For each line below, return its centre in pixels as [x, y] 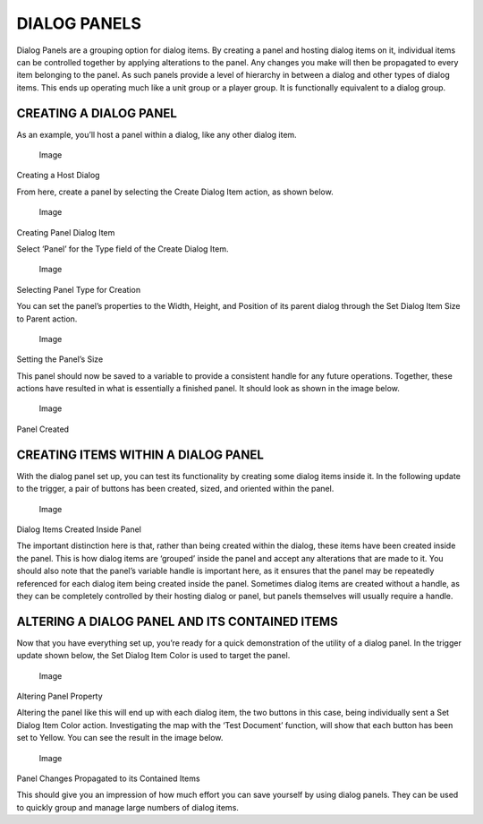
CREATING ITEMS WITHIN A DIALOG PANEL [140, 455]
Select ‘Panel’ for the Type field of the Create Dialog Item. [123, 249]
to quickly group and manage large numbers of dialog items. [127, 807]
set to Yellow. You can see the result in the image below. [120, 738]
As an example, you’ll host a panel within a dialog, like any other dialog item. [157, 134]
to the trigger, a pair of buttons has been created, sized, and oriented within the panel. [175, 489]
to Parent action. [47, 319]
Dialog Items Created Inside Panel [79, 529]
